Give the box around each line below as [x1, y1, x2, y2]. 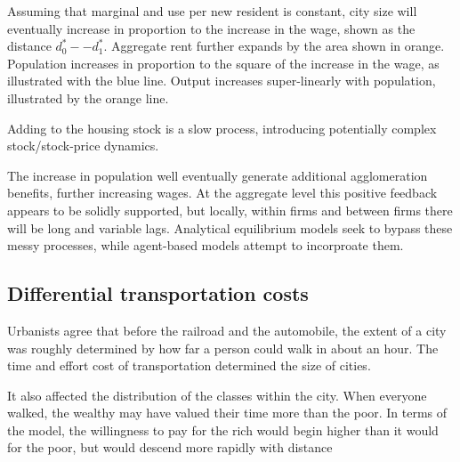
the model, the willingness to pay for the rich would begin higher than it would [7, 420, 439, 439]
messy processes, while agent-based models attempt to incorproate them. [7, 236, 404, 255]
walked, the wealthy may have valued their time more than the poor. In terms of [7, 403, 448, 422]
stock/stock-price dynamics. [7, 136, 159, 155]
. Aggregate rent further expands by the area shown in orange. [103, 36, 445, 55]
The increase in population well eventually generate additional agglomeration [7, 166, 428, 184]
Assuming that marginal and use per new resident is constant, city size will [7, 2, 417, 20]
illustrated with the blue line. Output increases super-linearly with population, [7, 71, 436, 90]
